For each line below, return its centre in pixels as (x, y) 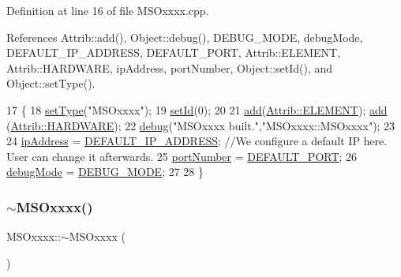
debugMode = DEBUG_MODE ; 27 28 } (105, 172)
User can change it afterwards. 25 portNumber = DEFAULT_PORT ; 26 (182, 156)
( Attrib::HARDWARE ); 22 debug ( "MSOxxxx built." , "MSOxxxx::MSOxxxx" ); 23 (201, 125)
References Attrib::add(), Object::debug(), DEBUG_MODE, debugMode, (185, 37)
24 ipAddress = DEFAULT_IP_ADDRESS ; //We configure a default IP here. (197, 141)
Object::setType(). (51, 83)
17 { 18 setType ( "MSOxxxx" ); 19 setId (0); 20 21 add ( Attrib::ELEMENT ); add (197, 109)
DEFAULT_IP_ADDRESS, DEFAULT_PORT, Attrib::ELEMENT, (174, 52)
